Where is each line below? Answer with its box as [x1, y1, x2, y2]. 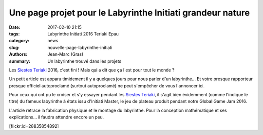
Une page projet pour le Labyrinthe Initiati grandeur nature [9, 7, 250, 18]
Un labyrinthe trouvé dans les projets [47, 58, 122, 64]
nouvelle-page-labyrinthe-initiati [47, 44, 113, 51]
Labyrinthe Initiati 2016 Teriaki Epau [47, 31, 119, 36]
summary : [9, 58, 31, 64]
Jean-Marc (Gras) [47, 51, 84, 57]
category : [9, 38, 30, 44]
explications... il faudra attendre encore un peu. [9, 114, 104, 120]
